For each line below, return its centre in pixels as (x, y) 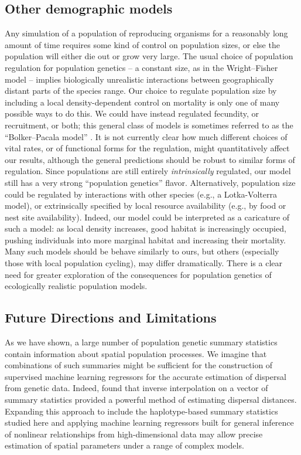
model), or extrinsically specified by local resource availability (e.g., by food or (146, 206)
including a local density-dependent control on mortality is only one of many (142, 102)
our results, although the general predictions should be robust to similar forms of (150, 159)
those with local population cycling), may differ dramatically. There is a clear (143, 263)
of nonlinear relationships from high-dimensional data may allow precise (134, 434)
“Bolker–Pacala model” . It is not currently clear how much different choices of (146, 136)
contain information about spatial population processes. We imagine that (136, 353)
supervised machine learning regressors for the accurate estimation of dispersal (146, 376)
